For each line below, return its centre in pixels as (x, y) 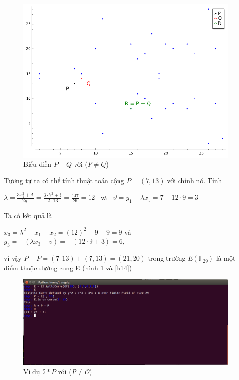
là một (226, 258)
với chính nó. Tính (194, 180)
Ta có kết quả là (28, 215)
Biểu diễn (37, 164)
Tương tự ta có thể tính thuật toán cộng (64, 180)
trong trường (167, 258)
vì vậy (13, 258)
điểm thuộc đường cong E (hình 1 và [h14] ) (68, 267)
